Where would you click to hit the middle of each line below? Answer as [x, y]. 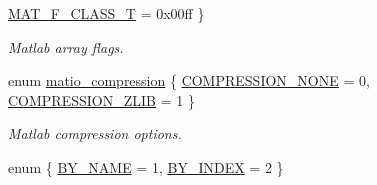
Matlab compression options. [95, 133]
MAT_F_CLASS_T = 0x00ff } [106, 13]
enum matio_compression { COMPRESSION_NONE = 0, [189, 80]
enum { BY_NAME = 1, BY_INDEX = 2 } [146, 166]
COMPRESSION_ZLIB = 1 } [101, 99]
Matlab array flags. [66, 46]
